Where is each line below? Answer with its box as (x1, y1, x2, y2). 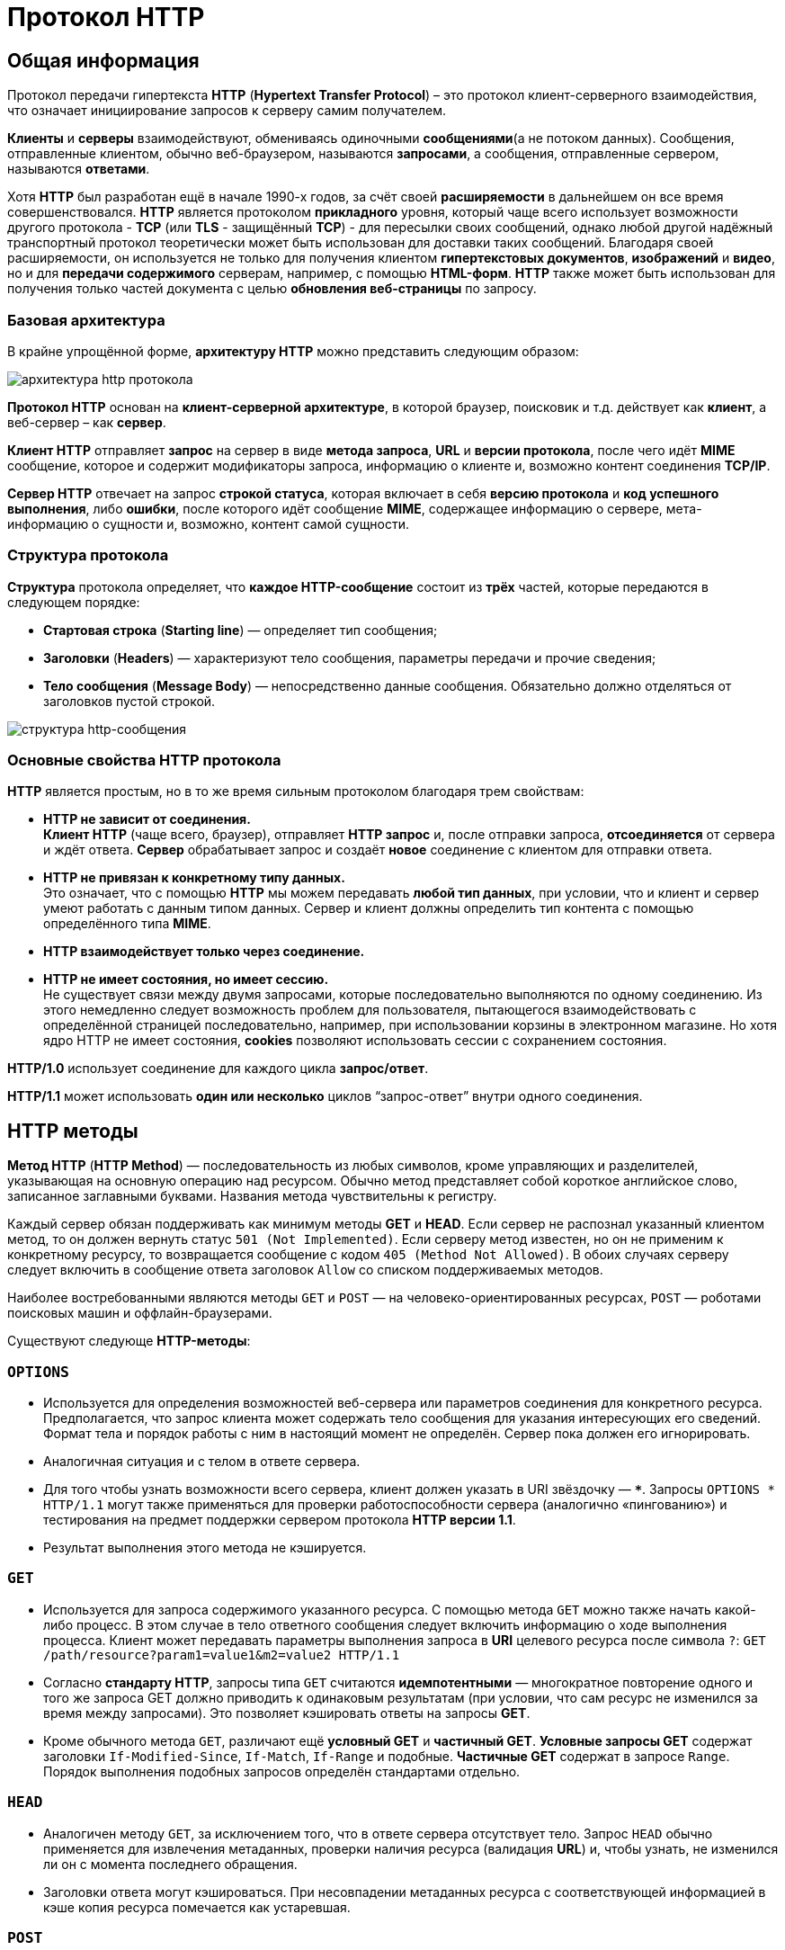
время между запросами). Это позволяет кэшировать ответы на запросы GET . (43, 1704, 531, 1721)
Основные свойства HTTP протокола (7, 751, 281, 770)
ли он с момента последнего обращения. (43, 1856, 298, 1872)
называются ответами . (7, 161, 150, 177)
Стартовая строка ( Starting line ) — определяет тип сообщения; (43, 622, 438, 638)
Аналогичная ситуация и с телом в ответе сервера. (43, 1454, 361, 1470)
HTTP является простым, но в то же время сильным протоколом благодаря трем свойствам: (7, 783, 584, 800)
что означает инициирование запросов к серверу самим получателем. (7, 103, 446, 119)
